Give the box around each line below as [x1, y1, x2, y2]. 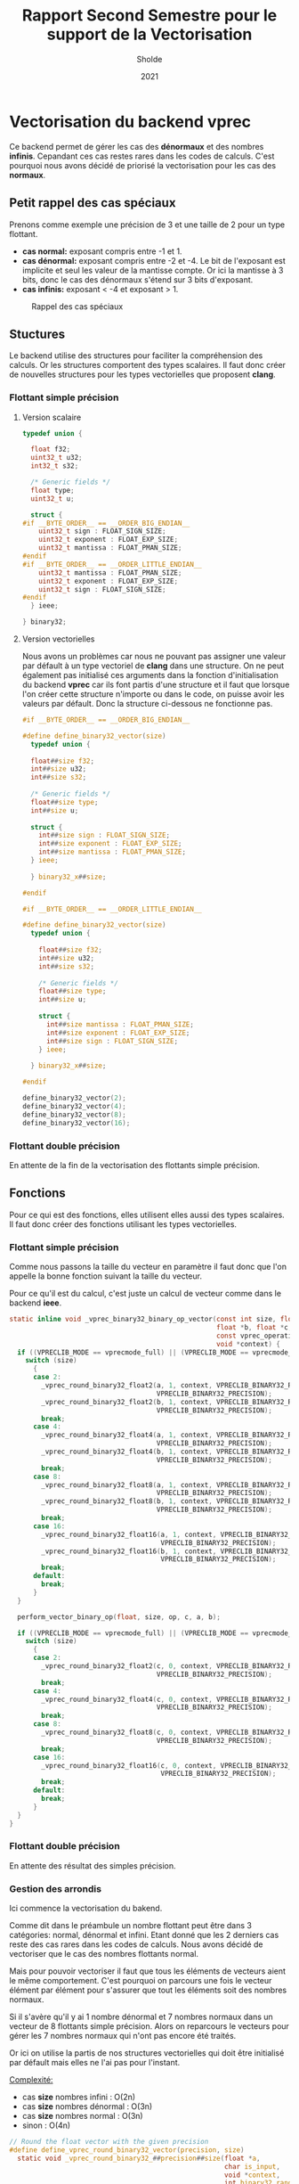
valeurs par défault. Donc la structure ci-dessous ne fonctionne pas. [21, 699, 273, 709]
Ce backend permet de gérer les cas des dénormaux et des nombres [9, 141, 264, 151]
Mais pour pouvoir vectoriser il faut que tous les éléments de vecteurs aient [9, 1966, 287, 1976]
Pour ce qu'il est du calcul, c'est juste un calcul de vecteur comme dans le [9, 1288, 282, 1299]
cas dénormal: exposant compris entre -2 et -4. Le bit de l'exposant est [21, 255, 287, 266]
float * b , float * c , [216, 1322, 293, 1332]
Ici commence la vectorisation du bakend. [9, 1903, 163, 1914]
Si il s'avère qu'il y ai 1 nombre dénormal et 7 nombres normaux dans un [9, 2011, 273, 2023]
